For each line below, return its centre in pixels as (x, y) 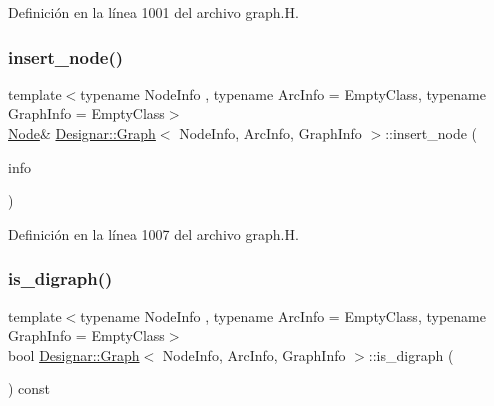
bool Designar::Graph (74, 354)
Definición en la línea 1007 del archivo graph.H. (153, 233)
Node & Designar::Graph (82, 133)
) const (29, 388)
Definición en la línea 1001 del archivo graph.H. (153, 12)
